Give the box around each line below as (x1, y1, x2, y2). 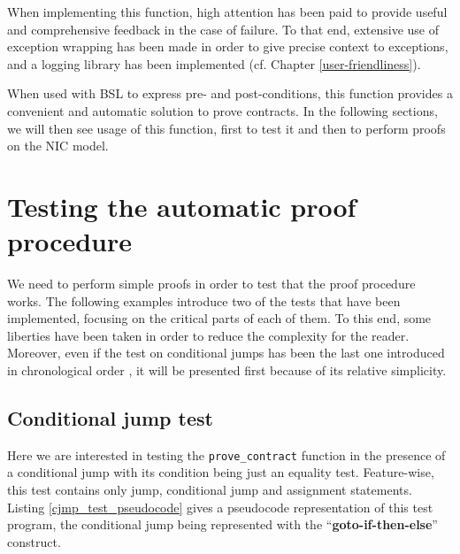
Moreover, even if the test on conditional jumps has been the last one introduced (7, 343, 445, 362)
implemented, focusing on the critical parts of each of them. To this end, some (7, 309, 432, 327)
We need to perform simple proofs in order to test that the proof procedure (7, 274, 416, 293)
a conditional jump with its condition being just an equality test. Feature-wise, (7, 463, 434, 481)
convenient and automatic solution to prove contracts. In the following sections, (7, 101, 438, 119)
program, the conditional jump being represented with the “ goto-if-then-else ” (7, 515, 438, 534)
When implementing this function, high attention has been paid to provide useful (7, 3, 448, 20)
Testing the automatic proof (7, 188, 356, 224)
